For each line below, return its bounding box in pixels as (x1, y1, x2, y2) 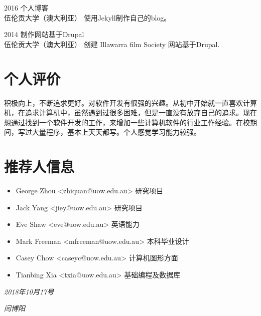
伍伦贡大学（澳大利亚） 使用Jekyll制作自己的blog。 (4, 12, 171, 23)
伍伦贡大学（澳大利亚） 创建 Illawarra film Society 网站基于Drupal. (4, 39, 220, 49)
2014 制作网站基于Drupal (4, 29, 84, 40)
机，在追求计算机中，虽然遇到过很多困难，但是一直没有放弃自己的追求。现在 (4, 107, 257, 118)
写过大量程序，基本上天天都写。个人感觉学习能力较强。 (18, 127, 201, 137)
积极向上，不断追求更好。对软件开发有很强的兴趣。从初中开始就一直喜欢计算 (4, 97, 257, 108)
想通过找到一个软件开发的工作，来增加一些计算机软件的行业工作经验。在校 (4, 117, 250, 127)
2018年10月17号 (4, 286, 54, 296)
